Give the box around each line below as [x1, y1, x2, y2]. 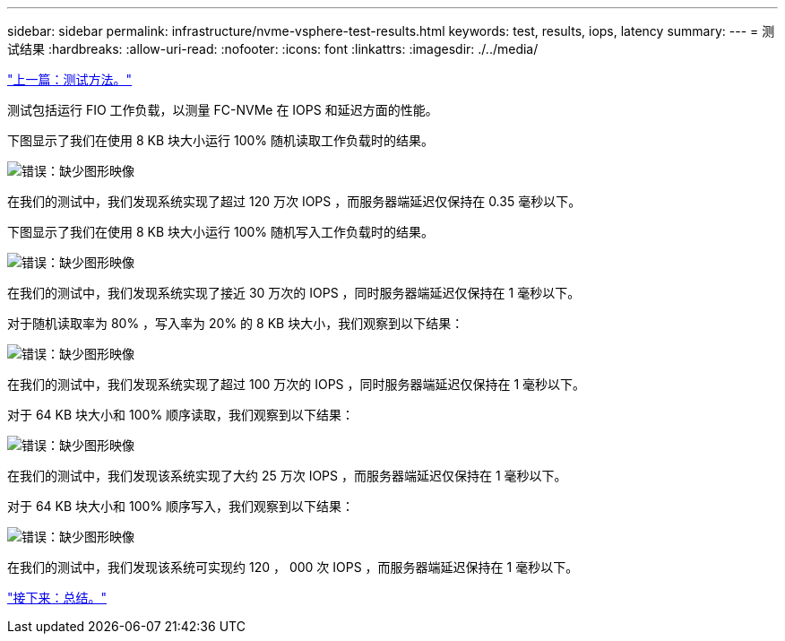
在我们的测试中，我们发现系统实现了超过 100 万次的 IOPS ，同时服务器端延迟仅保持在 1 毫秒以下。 [7, 377, 586, 392]
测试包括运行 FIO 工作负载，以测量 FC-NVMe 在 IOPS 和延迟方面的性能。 [7, 102, 438, 117]
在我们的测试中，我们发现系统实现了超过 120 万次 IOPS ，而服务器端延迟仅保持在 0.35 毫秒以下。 [7, 194, 582, 209]
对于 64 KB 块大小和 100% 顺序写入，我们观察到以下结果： [7, 498, 355, 514]
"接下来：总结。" [7, 590, 108, 605]
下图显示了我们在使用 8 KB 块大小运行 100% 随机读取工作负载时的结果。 [7, 133, 435, 148]
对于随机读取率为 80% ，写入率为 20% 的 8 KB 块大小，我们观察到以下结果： [7, 316, 464, 331]
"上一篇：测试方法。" [7, 72, 133, 87]
